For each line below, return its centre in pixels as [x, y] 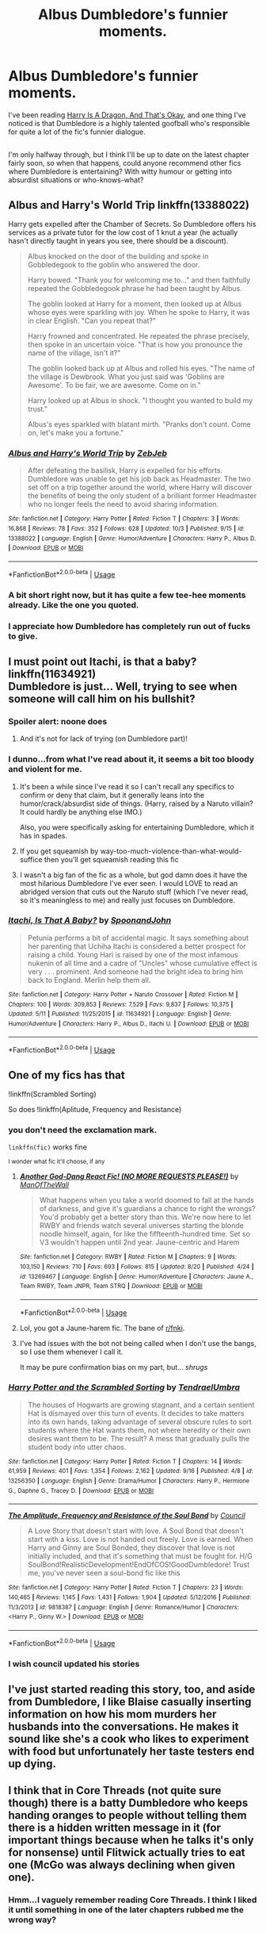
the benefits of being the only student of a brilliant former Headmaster [142, 496]
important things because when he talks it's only [131, 1841]
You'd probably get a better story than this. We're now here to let [145, 1217]
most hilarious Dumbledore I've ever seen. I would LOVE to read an [129, 883]
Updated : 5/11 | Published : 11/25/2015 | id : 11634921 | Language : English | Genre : [120, 1014]
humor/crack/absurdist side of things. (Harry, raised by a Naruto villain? [136, 803]
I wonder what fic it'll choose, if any [57, 1162]
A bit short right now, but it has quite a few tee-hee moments [127, 595]
